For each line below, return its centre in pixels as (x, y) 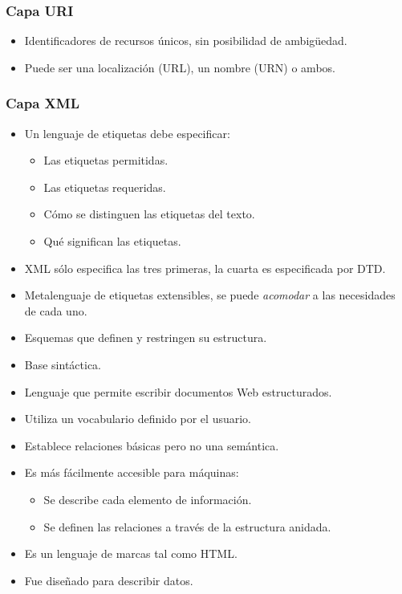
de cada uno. (56, 310)
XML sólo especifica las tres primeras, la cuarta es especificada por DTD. (205, 268)
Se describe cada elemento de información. (148, 499)
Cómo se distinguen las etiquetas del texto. (149, 214)
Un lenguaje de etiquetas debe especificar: (127, 133)
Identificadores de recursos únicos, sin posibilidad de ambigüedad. (186, 41)
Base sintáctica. (63, 364)
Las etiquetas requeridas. (105, 187)
